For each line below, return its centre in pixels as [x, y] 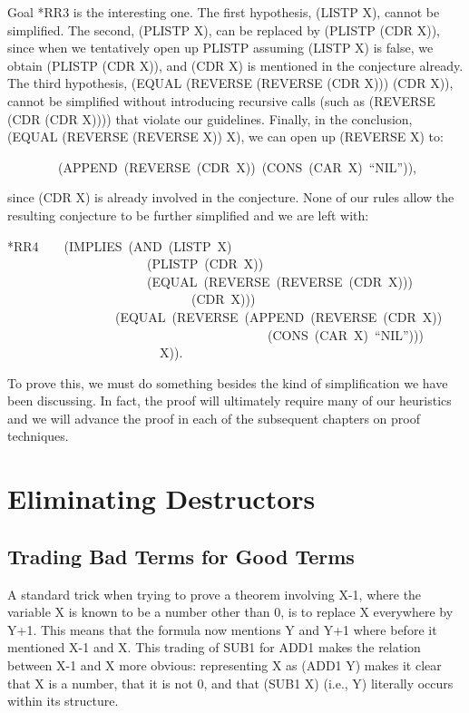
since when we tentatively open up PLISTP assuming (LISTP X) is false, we [220, 48]
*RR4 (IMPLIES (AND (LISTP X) [120, 245]
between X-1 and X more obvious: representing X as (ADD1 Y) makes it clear [225, 665]
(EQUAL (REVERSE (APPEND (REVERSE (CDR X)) [278, 316]
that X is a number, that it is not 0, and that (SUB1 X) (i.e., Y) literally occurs [230, 683]
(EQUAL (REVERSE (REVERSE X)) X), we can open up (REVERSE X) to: [225, 137]
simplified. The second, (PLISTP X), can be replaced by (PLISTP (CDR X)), [224, 29]
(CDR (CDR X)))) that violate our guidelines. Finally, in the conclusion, [210, 118]
